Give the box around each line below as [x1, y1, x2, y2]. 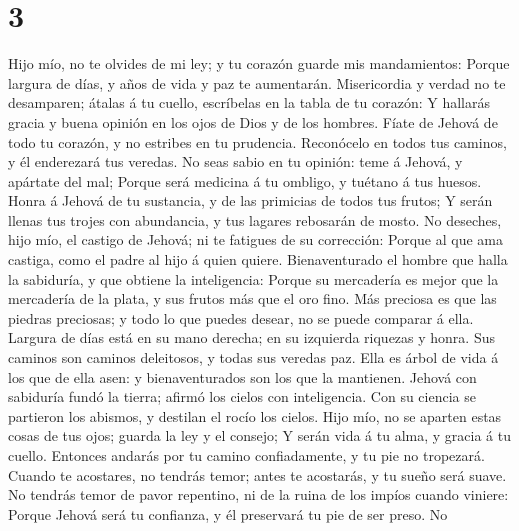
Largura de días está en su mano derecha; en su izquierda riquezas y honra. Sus [8, 327, 495, 348]
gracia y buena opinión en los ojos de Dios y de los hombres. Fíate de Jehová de [8, 111, 498, 132]
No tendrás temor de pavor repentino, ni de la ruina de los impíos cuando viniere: [8, 484, 509, 505]
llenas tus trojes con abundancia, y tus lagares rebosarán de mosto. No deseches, [8, 209, 502, 230]
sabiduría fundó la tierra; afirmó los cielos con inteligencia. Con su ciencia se [8, 386, 476, 407]
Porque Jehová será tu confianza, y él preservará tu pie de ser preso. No [8, 503, 448, 524]
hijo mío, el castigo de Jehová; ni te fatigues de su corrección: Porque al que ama [8, 229, 503, 250]
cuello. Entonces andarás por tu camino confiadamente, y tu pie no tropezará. [8, 445, 485, 465]
